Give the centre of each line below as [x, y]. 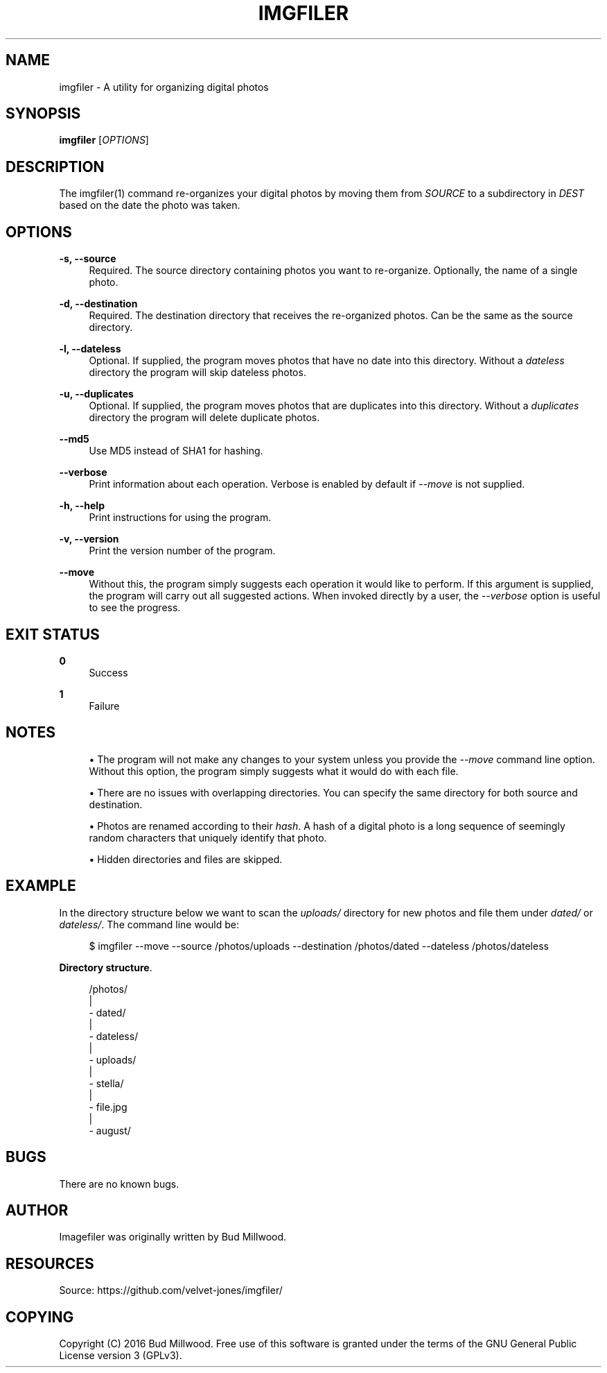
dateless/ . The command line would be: [149, 924]
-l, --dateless [90, 349]
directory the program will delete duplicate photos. [204, 418]
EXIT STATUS [53, 634]
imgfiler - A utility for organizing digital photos [164, 87]
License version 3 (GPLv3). [121, 1356]
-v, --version [89, 539]
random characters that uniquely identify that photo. [208, 837]
